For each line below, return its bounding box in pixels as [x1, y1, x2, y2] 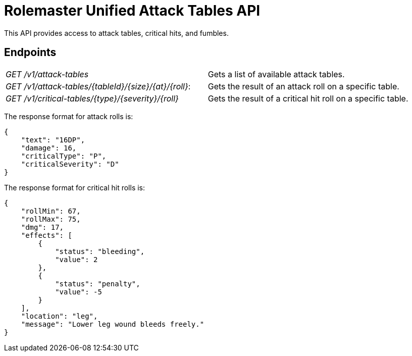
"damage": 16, [21, 143, 77, 152]
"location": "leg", [21, 312, 98, 320]
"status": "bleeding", [55, 247, 145, 256]
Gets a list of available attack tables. [208, 69, 345, 79]
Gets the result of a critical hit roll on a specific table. [208, 93, 408, 104]
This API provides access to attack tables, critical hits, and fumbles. [4, 28, 229, 37]
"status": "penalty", [55, 279, 140, 288]
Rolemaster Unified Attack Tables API [4, 2, 261, 19]
